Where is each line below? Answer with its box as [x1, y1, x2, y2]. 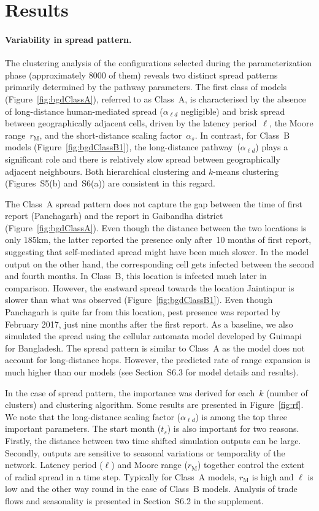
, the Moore [269, 117, 313, 129]
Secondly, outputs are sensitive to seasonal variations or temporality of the [5, 446, 285, 459]
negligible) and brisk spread [180, 104, 285, 117]
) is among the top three [195, 410, 287, 423]
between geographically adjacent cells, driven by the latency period [5, 117, 257, 129]
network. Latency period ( [5, 458, 103, 471]
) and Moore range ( [111, 458, 188, 471]
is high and [252, 470, 294, 483]
